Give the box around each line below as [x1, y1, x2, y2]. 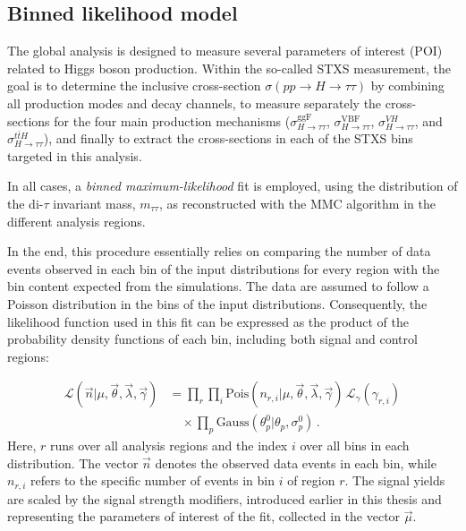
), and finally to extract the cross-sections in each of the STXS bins [43, 129, 413, 148]
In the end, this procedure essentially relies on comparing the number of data [7, 242, 431, 261]
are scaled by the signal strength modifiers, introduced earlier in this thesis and [7, 489, 442, 508]
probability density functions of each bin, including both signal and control [7, 330, 418, 348]
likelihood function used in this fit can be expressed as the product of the [7, 312, 409, 330]
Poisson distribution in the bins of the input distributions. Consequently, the [7, 294, 428, 313]
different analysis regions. [7, 211, 146, 230]
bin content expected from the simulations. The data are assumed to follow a [7, 277, 429, 295]
